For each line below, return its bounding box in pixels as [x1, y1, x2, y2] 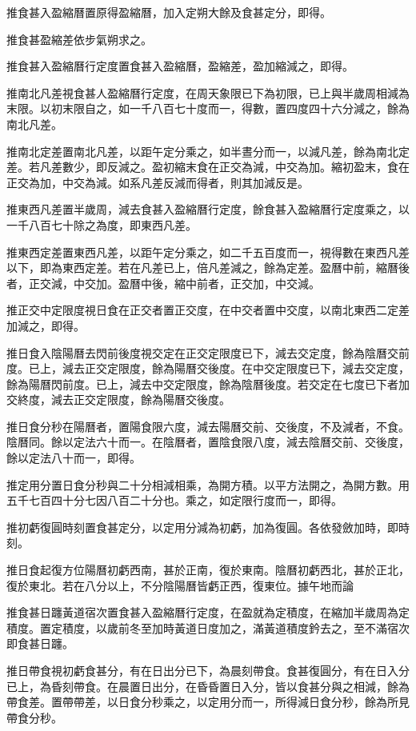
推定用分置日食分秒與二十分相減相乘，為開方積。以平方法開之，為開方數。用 [6, 476, 410, 493]
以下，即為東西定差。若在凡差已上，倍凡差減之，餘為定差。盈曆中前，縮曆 [6, 259, 398, 276]
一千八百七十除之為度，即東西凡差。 [6, 216, 197, 233]
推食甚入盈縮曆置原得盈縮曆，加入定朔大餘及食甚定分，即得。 [6, 4, 331, 20]
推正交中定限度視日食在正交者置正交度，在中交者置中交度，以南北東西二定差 [6, 302, 410, 318]
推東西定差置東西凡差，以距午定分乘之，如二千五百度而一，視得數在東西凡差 [6, 243, 410, 260]
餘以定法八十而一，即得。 [6, 449, 141, 466]
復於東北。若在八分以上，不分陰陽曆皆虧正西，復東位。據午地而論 [6, 577, 354, 593]
